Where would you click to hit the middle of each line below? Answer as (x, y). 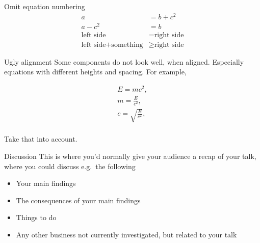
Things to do (36, 217)
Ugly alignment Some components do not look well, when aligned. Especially (124, 61)
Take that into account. (41, 139)
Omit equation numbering (45, 6)
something (127, 45)
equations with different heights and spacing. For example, (95, 72)
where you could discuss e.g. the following (70, 166)
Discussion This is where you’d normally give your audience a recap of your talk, (130, 156)
